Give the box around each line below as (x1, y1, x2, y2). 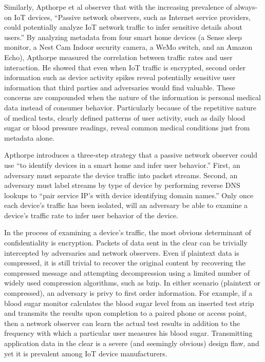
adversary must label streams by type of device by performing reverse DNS (4, 180, 240, 190)
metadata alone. (4, 132, 54, 143)
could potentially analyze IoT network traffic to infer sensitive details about (4, 22, 242, 32)
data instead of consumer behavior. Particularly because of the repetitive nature (4, 102, 257, 112)
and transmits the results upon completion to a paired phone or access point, (4, 308, 247, 318)
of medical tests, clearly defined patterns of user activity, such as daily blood (4, 112, 245, 123)
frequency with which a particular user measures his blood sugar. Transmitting (4, 328, 253, 338)
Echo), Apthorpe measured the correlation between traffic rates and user (4, 51, 233, 62)
